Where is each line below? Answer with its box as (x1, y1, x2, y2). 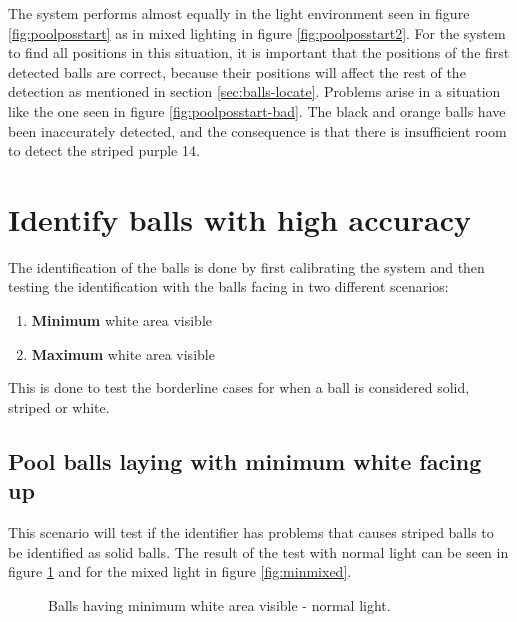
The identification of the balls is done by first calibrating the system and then (8, 256, 485, 277)
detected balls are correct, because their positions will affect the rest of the (8, 61, 466, 82)
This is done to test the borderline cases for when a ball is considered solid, (8, 377, 470, 398)
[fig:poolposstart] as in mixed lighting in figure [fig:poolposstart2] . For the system (8, 22, 506, 43)
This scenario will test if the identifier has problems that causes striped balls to (8, 522, 494, 543)
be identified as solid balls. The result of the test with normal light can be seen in (8, 541, 509, 562)
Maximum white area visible (31, 343, 215, 364)
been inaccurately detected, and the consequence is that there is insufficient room (8, 120, 507, 141)
